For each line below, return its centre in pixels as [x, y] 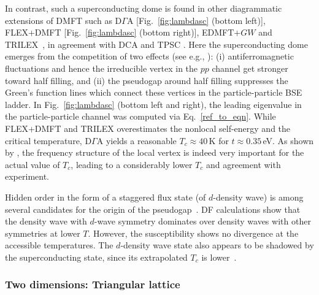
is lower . [219, 257]
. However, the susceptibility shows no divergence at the [193, 233]
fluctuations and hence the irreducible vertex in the [102, 68]
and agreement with [243, 164]
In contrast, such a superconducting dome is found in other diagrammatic [144, 8]
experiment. [27, 176]
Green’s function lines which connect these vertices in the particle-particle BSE [154, 92]
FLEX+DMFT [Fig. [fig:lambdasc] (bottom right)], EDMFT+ [123, 32]
